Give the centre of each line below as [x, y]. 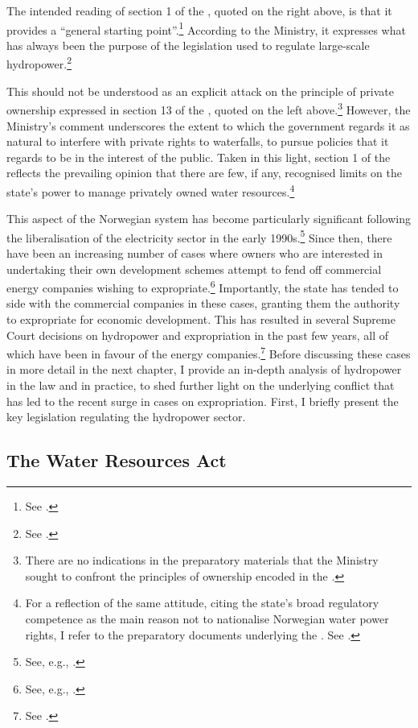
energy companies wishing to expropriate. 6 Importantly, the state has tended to [203, 286]
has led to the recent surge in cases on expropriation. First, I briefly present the [203, 401]
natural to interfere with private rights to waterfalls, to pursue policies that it [198, 141]
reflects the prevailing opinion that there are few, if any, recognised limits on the [204, 173]
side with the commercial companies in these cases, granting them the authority [203, 303]
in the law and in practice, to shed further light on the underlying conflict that [201, 385]
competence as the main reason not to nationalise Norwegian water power [207, 619]
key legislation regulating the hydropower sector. [126, 417]
